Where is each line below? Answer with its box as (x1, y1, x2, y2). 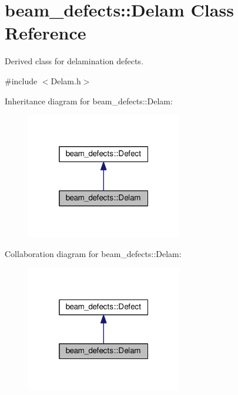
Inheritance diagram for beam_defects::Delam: (5, 94, 173, 107)
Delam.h (51, 74, 81, 87)
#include (5, 74, 38, 87)
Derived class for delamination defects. (5, 55, 143, 67)
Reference (5, 21, 86, 45)
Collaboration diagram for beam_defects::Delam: (5, 248, 182, 260)
